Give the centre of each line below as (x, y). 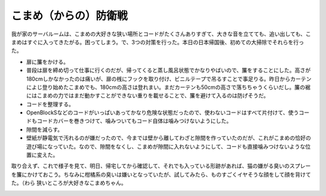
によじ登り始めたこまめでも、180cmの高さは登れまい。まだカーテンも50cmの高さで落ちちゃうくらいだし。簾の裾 (168, 87)
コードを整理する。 (50, 104)
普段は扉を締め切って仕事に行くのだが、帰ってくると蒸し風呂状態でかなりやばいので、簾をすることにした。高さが (168, 70)
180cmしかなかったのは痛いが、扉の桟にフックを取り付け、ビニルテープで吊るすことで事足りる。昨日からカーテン (169, 79)
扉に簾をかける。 (47, 62)
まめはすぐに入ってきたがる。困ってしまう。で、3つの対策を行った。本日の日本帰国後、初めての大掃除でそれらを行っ (158, 42)
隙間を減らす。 (45, 129)
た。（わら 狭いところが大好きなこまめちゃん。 (69, 183)
